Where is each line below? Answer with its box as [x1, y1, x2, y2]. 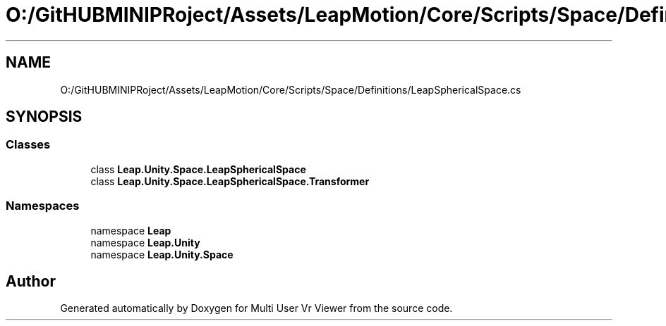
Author [6, 272, 56, 290]
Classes [6, 137, 51, 152]
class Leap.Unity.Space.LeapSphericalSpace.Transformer [90, 175, 370, 187]
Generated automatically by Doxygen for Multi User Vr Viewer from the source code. [60, 302, 453, 315]
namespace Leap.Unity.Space [90, 248, 234, 261]
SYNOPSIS [6, 108, 83, 126]
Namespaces [6, 199, 80, 213]
